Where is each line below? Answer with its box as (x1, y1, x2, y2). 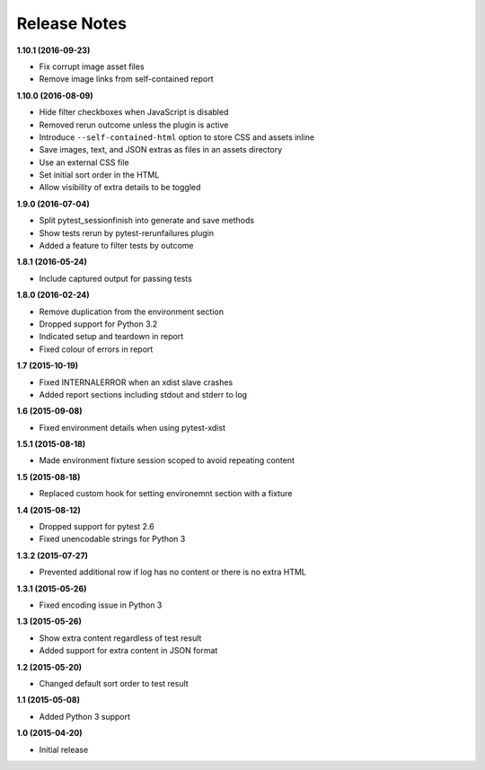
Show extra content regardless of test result (39, 633, 202, 643)
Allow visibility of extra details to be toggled (39, 182, 201, 193)
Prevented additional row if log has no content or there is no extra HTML (39, 566, 307, 578)
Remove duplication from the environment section (39, 306, 225, 317)
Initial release (39, 744, 89, 755)
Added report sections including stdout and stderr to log (39, 389, 247, 399)
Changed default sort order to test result (39, 678, 189, 688)
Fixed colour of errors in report (39, 344, 154, 354)
